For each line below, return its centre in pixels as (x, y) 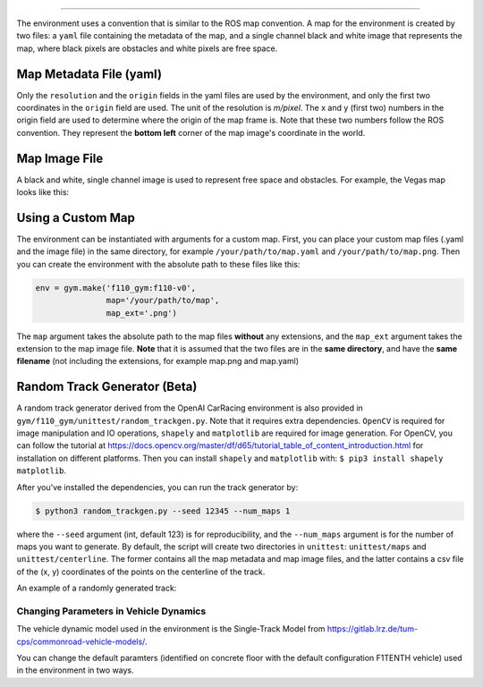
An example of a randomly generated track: (97, 588)
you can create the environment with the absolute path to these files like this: (158, 264)
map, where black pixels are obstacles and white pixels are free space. (147, 48)
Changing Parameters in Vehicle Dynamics (111, 611)
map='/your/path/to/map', (163, 301)
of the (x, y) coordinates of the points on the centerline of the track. (141, 572)
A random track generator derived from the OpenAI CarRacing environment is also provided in (190, 408)
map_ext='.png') (142, 313)
